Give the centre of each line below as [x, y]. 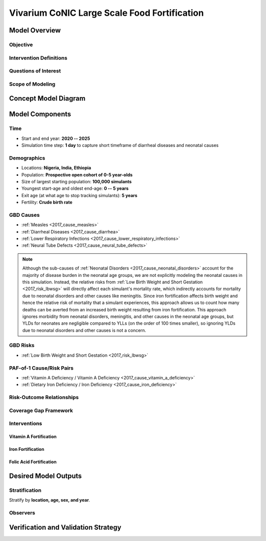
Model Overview [35, 30]
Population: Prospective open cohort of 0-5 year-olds [77, 174]
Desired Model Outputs [46, 476]
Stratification [25, 490]
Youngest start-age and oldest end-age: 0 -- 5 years [75, 188]
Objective [21, 44]
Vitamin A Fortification [33, 437]
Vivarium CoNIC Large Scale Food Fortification [106, 13]
